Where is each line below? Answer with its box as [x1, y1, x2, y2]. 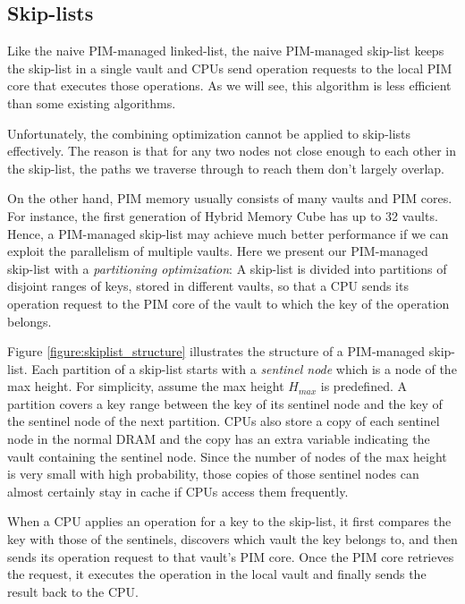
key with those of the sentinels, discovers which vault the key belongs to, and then [7, 530, 458, 549]
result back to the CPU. [7, 582, 139, 600]
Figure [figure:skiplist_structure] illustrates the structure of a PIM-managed [7, 342, 426, 361]
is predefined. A [320, 377, 407, 396]
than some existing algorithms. [7, 93, 176, 112]
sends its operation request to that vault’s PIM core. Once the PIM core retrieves [7, 547, 454, 566]
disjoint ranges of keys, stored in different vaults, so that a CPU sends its [7, 276, 409, 295]
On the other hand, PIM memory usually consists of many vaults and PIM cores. [7, 189, 452, 208]
